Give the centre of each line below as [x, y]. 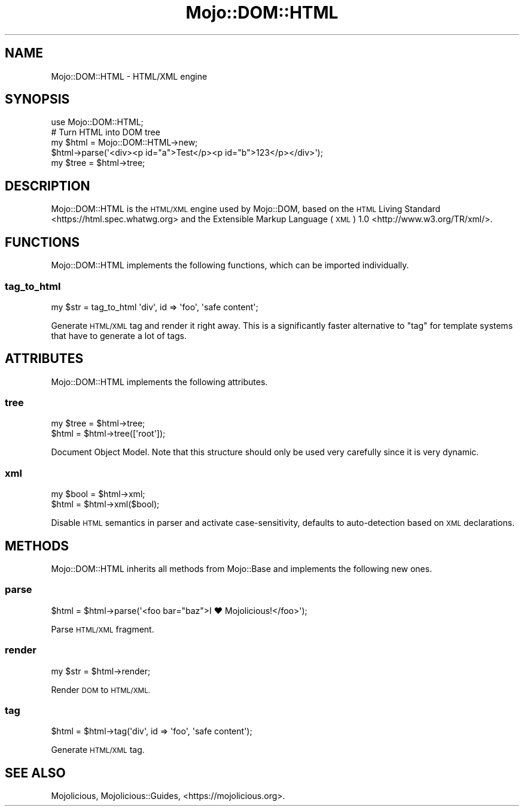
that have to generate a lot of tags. [119, 335]
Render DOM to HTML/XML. [101, 689]
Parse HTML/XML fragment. [103, 629]
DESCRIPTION [48, 186]
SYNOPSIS [37, 99]
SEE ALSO [35, 773]
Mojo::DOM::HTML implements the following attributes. [159, 382]
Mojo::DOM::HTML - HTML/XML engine [129, 76]
